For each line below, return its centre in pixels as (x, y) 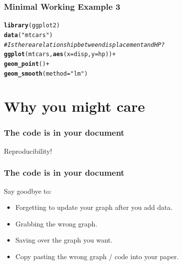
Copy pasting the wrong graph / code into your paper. (97, 256)
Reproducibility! (28, 151)
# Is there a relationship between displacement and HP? (84, 45)
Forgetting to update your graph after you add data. (94, 207)
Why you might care (74, 106)
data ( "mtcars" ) (29, 35)
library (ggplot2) (32, 26)
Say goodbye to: (28, 191)
